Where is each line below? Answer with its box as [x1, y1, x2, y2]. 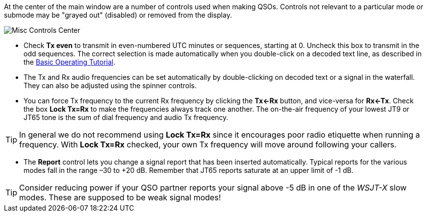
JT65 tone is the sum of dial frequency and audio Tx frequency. [24, 113, 228, 121]
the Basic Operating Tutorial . [24, 58, 116, 66]
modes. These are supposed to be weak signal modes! [19, 192, 221, 202]
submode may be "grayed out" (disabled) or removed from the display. [4, 11, 232, 19]
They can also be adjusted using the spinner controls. [24, 81, 197, 90]
